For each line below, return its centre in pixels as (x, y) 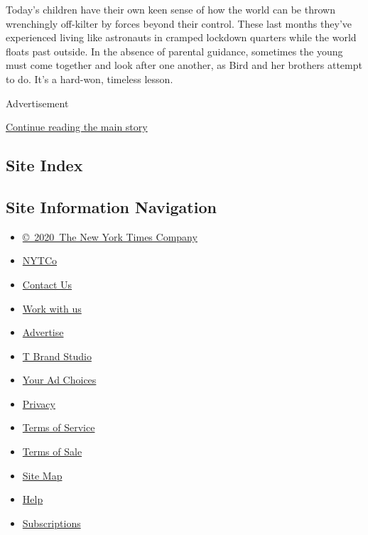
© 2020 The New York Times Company (110, 236)
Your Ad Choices (59, 380)
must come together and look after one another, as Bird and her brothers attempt (184, 65)
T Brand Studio (57, 356)
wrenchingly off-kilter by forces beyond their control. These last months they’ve (179, 23)
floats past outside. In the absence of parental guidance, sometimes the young (174, 51)
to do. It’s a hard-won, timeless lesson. (90, 79)
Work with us (52, 308)
